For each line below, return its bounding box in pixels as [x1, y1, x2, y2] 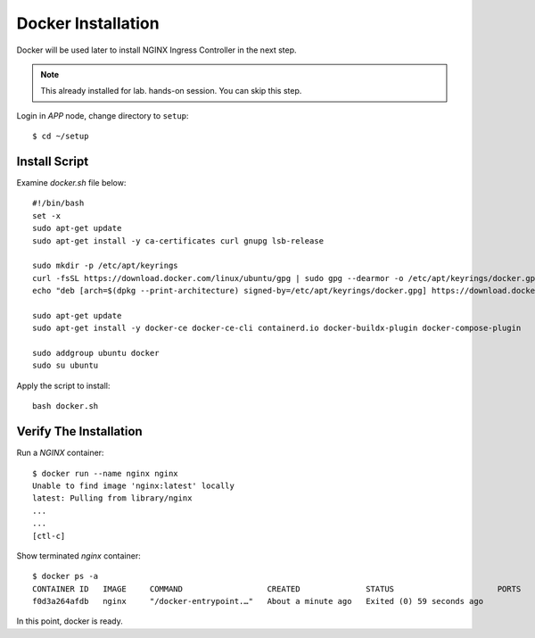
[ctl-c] [32, 531, 66, 541]
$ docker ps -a [32, 571, 99, 582]
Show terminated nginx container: [16, 550, 142, 561]
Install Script [16, 153, 89, 169]
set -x [32, 211, 62, 220]
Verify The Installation [16, 424, 143, 439]
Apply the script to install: [16, 380, 111, 391]
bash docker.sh [32, 402, 99, 411]
